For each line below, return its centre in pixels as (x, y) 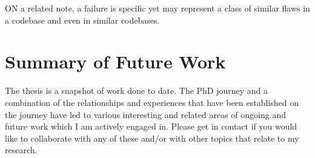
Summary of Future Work (115, 61)
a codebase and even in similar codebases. (82, 20)
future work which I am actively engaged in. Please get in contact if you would (151, 126)
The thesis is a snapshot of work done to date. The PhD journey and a (137, 91)
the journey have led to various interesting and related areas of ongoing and (146, 114)
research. (21, 150)
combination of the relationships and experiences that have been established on (152, 102)
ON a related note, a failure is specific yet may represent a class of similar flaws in (157, 8)
